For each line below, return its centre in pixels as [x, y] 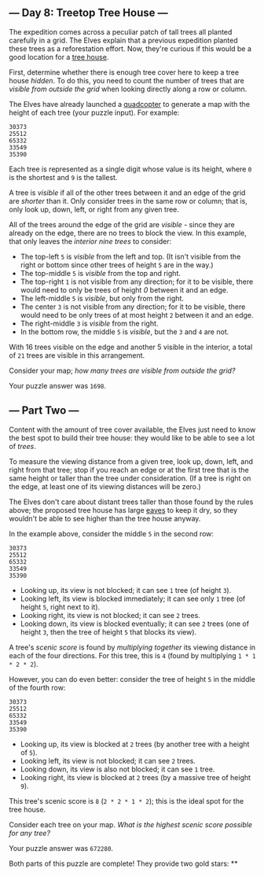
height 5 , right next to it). [60, 607]
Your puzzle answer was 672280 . [61, 848]
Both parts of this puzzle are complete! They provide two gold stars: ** [123, 863]
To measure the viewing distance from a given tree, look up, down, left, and [131, 461]
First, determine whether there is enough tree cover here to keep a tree [124, 72]
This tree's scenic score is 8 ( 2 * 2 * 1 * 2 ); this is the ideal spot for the [126, 801]
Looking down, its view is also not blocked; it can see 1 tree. [117, 769]
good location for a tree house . [59, 57]
